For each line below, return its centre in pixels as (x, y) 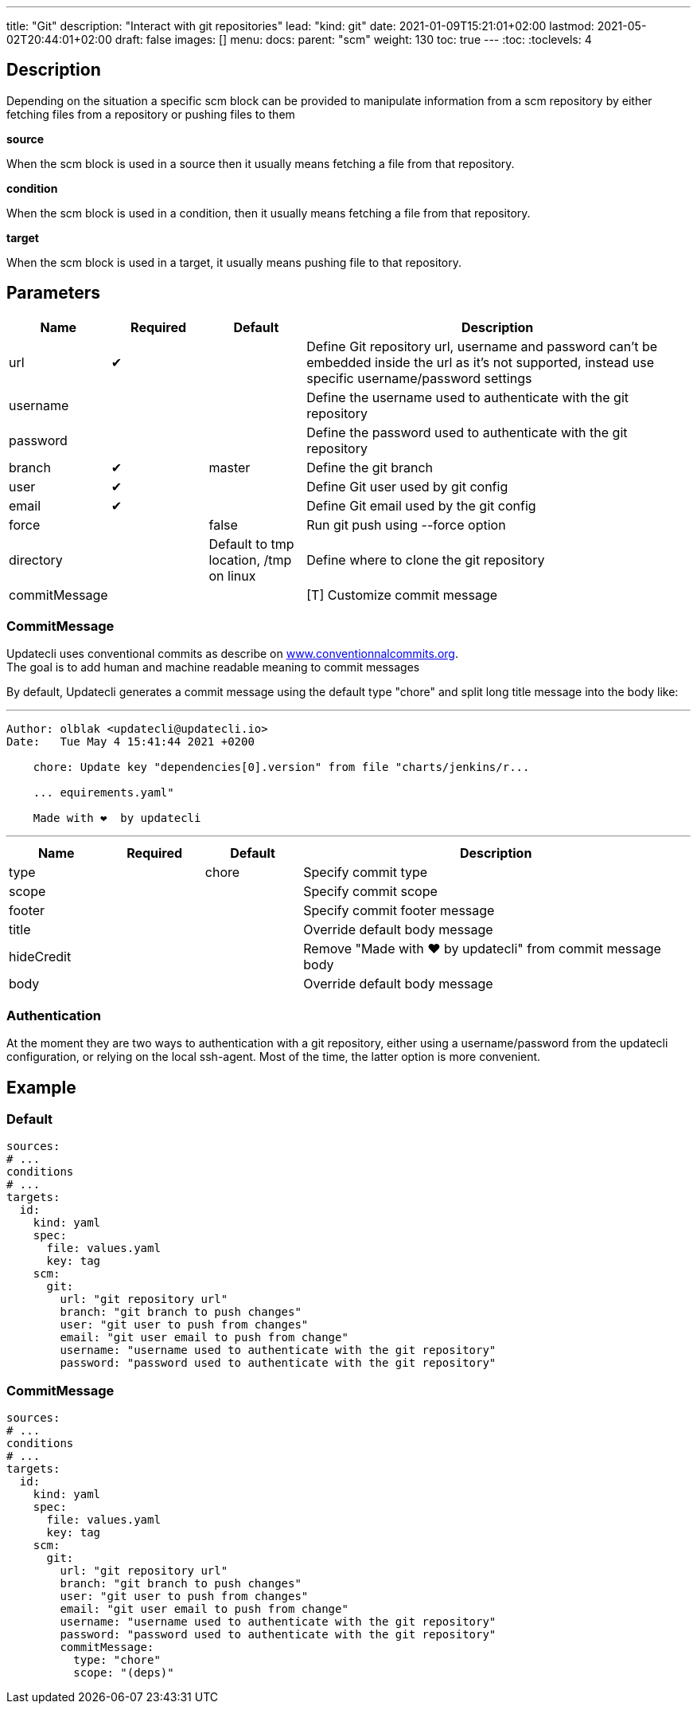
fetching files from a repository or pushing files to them (151, 114)
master (230, 467)
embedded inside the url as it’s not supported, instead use (481, 362)
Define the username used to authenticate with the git (468, 397)
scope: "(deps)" (124, 1673)
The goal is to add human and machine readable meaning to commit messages (213, 667)
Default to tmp (251, 544)
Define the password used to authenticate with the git (467, 432)
